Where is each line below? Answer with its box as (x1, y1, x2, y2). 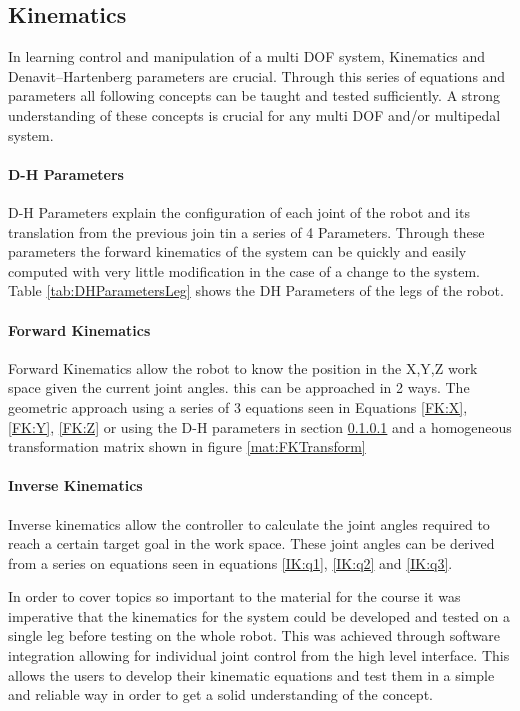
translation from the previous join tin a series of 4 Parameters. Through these (8, 221, 485, 242)
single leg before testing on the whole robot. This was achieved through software (8, 625, 501, 646)
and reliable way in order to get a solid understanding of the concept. (8, 684, 433, 705)
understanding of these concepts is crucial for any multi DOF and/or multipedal (8, 104, 501, 125)
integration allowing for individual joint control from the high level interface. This (8, 645, 510, 666)
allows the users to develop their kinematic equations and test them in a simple (8, 664, 495, 685)
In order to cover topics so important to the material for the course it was (8, 586, 461, 607)
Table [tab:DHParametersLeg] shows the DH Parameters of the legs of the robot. (8, 280, 504, 301)
